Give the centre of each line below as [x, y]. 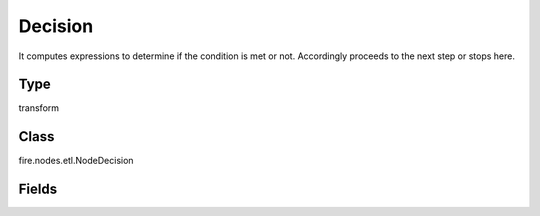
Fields [38, 189]
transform [39, 108]
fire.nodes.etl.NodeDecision [76, 161]
